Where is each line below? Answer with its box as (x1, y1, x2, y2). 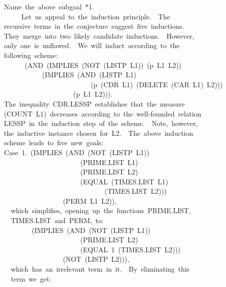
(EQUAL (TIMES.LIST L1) (80, 176, 169, 186)
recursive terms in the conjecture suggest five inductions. (4, 21, 184, 31)
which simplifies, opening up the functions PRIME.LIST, (10, 205, 191, 216)
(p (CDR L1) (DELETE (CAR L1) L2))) (90, 79, 223, 89)
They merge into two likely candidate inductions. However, (4, 30, 194, 41)
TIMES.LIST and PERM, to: (10, 215, 104, 226)
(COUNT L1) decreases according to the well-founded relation (4, 108, 201, 118)
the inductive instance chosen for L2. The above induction (4, 127, 193, 138)
